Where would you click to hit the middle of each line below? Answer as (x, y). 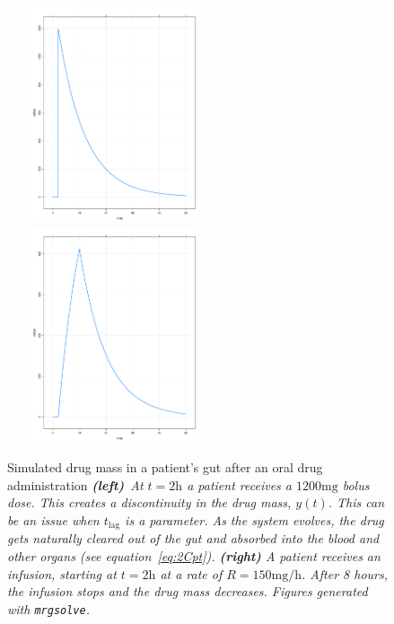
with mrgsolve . (49, 608)
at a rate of (191, 573)
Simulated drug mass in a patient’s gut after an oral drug (165, 467)
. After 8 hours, (345, 573)
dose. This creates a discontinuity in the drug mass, (149, 502)
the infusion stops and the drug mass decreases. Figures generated (188, 591)
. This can (356, 502)
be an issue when (53, 519)
